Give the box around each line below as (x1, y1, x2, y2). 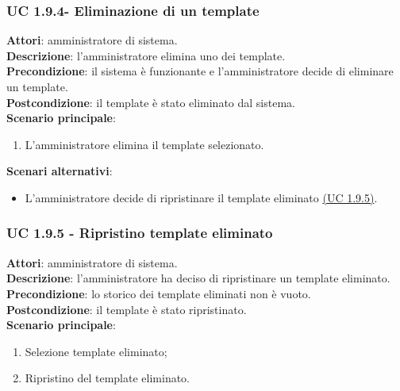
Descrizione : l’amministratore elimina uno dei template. (6, 47, 286, 63)
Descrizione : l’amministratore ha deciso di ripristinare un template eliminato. (6, 270, 390, 286)
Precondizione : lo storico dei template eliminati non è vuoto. (6, 285, 311, 301)
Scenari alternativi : (6, 163, 113, 179)
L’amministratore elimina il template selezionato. (25, 136, 264, 152)
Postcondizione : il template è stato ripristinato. (6, 301, 247, 317)
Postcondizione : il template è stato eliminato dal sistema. (6, 94, 295, 110)
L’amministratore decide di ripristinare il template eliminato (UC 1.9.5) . (25, 189, 378, 205)
